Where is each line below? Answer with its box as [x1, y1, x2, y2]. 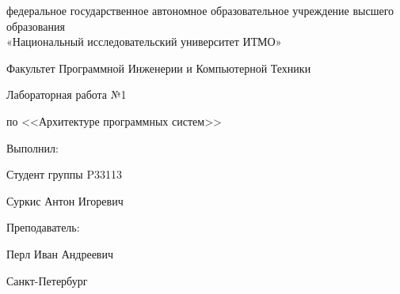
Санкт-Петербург [6, 272, 88, 288]
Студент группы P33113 [6, 166, 122, 183]
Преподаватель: [6, 219, 80, 236]
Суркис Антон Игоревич [6, 192, 124, 209]
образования [6, 17, 65, 34]
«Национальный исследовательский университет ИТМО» [6, 33, 282, 50]
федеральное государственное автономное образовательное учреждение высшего [6, 2, 394, 18]
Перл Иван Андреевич [6, 245, 113, 262]
